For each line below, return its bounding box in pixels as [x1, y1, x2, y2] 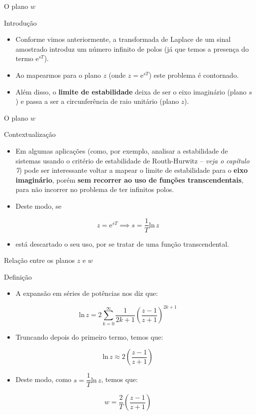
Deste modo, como [15, 374, 71, 384]
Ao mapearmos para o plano [15, 69, 101, 80]
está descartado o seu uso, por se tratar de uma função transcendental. [15, 238, 229, 249]
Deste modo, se [15, 200, 62, 211]
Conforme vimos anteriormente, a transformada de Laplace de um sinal [15, 34, 231, 44]
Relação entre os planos [4, 255, 75, 265]
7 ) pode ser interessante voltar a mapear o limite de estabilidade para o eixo [15, 165, 248, 175]
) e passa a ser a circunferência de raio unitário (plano [15, 96, 179, 106]
